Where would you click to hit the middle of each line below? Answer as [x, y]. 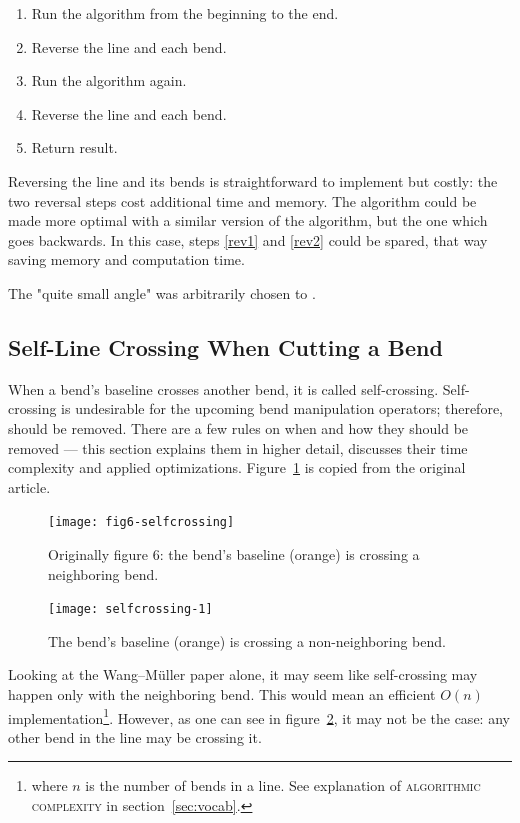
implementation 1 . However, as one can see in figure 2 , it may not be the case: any [259, 716]
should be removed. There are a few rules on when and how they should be [238, 427]
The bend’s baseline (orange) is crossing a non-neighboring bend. [247, 640]
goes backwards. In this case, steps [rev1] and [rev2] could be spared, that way [248, 239]
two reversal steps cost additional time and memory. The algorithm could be [242, 200]
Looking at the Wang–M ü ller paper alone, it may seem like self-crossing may [243, 674]
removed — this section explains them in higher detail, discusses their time [238, 447]
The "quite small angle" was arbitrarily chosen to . [162, 292]
